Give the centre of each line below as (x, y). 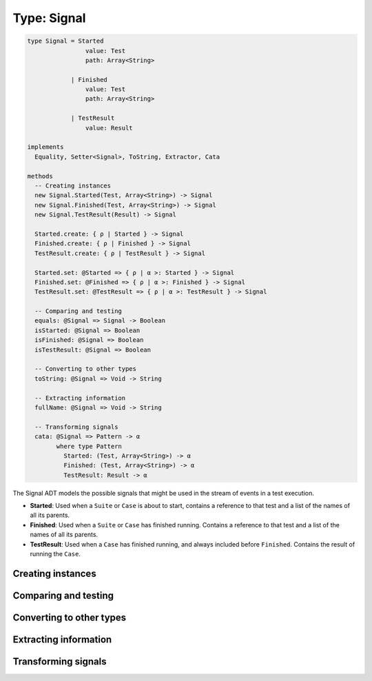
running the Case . (55, 554)
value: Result (109, 128)
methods (40, 176)
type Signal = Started (65, 41)
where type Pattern (89, 446)
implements (45, 147)
